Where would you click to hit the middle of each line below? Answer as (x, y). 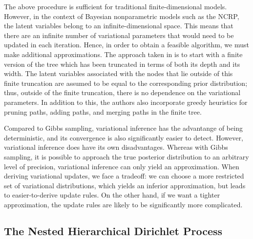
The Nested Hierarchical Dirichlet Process (113, 230)
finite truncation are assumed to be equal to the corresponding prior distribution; (126, 83)
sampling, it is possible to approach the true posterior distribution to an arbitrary (126, 156)
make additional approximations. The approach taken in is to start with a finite (123, 54)
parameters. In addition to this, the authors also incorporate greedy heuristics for (126, 102)
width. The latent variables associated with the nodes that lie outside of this (118, 73)
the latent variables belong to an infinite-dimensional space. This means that (119, 26)
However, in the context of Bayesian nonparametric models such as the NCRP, (122, 16)
